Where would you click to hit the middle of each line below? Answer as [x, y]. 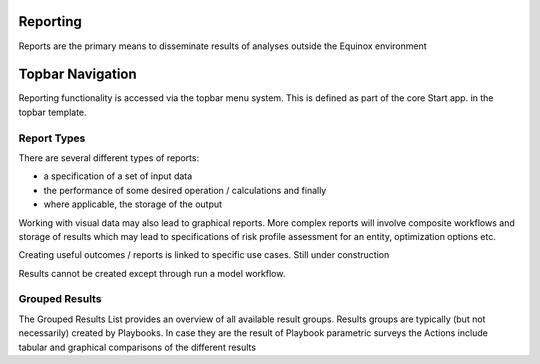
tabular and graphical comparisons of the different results [137, 347]
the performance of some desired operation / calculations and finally [185, 190]
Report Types [52, 138]
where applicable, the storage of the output [133, 204]
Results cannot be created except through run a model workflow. [152, 273]
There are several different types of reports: [109, 157]
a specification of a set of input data [118, 176]
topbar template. [52, 112]
